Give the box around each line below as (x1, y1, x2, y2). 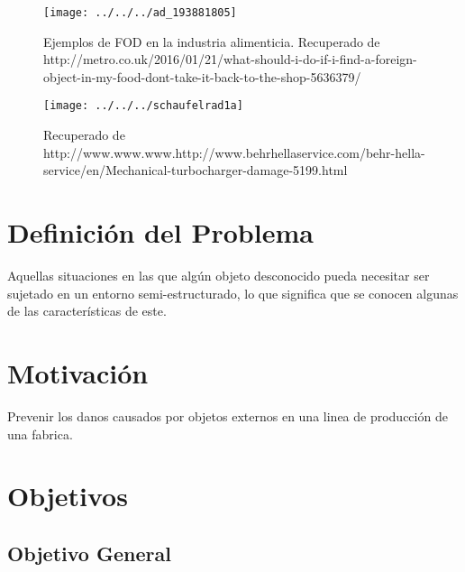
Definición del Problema (7, 214, 314, 251)
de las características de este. (7, 301, 167, 320)
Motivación (7, 354, 149, 391)
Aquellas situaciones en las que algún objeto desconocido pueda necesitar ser (7, 266, 430, 284)
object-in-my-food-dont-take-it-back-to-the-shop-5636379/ (43, 67, 361, 86)
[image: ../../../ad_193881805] (43, 6, 237, 19)
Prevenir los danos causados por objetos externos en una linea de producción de (7, 406, 448, 425)
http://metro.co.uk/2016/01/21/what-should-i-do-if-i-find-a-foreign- (43, 50, 417, 69)
